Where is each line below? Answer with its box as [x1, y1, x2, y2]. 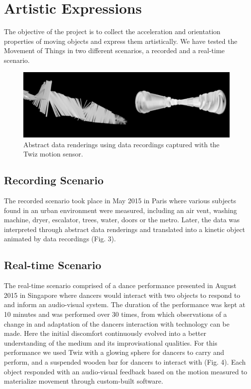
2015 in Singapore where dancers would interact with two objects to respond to [4, 290, 240, 300]
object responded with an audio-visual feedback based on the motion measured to [4, 366, 248, 376]
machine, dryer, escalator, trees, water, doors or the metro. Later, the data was [4, 214, 240, 225]
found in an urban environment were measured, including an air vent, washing [4, 205, 237, 215]
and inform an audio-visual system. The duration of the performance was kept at [4, 299, 246, 310]
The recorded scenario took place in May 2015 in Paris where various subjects [4, 195, 236, 205]
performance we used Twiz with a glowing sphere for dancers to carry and [4, 347, 224, 357]
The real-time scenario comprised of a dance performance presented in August [4, 280, 237, 291]
